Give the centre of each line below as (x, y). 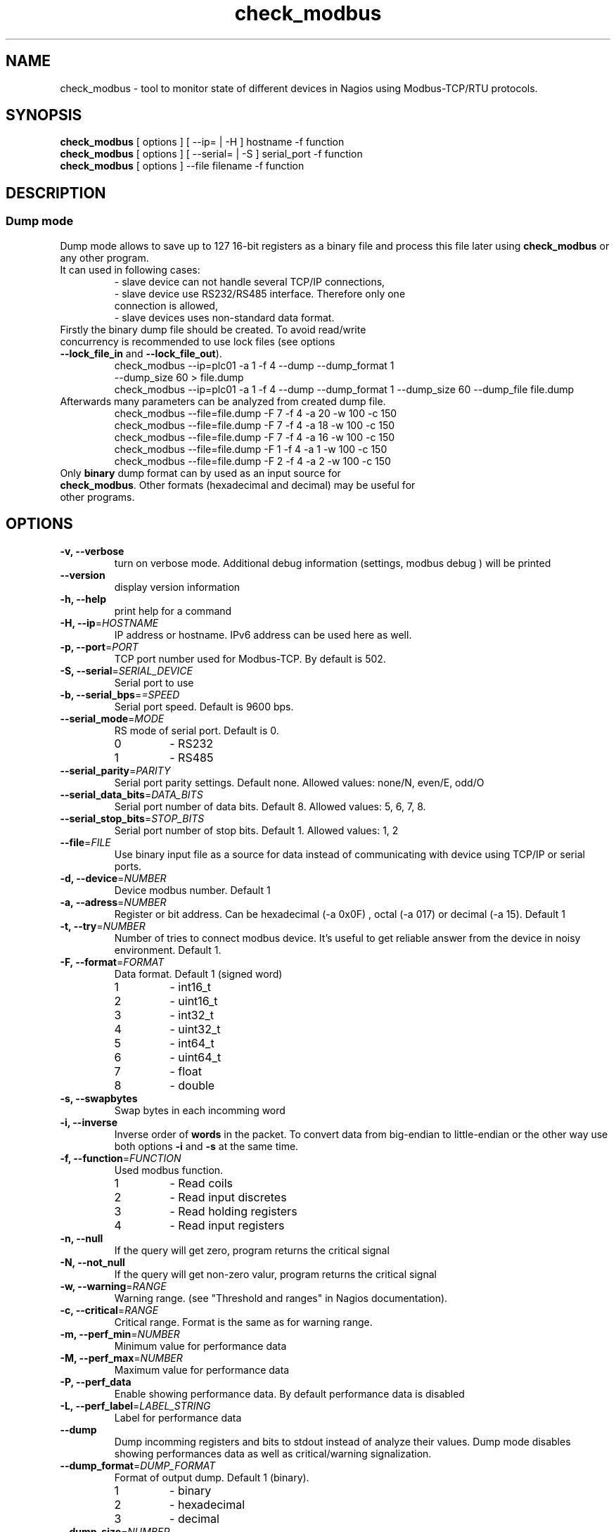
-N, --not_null (92, 1262)
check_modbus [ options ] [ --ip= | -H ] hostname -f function (202, 142)
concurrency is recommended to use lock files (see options (198, 341)
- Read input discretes (228, 1197)
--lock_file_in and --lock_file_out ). (141, 353)
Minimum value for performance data (200, 1346)
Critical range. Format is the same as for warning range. (243, 1322)
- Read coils (201, 1183)
